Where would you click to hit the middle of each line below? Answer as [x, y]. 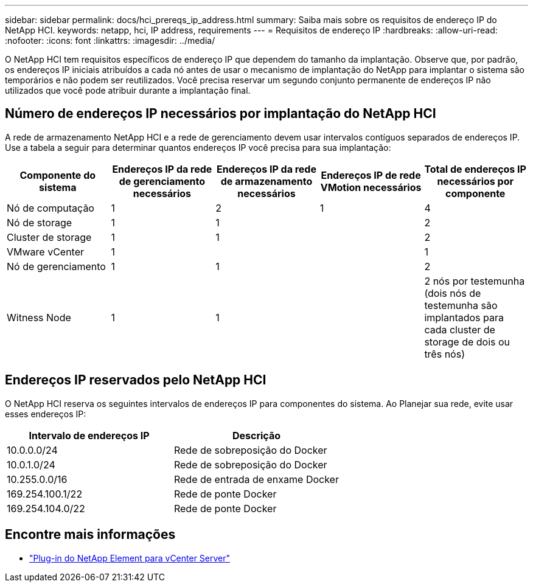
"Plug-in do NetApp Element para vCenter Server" [130, 558]
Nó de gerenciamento [56, 266]
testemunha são [461, 305]
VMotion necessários [371, 187]
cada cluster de [460, 329]
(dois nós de [453, 293]
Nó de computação [51, 208]
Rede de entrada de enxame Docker [256, 479]
